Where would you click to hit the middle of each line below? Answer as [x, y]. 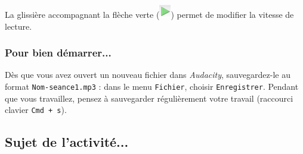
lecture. [18, 26]
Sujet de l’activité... [67, 142]
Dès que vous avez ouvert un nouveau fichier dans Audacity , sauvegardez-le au [148, 75]
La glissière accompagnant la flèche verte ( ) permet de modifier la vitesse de [149, 14]
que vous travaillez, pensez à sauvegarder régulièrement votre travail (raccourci [149, 98]
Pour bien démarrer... [58, 53]
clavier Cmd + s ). [36, 110]
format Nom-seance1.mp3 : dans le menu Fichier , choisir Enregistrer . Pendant [152, 86]
